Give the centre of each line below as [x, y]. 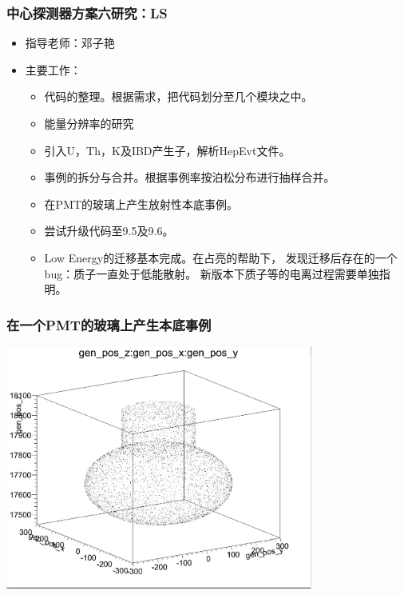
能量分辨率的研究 [89, 123]
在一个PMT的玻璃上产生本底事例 [109, 324]
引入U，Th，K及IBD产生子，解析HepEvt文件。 [167, 150]
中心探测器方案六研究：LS [87, 12]
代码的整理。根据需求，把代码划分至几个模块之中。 [178, 96]
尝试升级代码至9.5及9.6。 [109, 231]
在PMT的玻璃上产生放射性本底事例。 [141, 204]
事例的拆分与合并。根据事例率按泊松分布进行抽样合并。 [190, 177]
